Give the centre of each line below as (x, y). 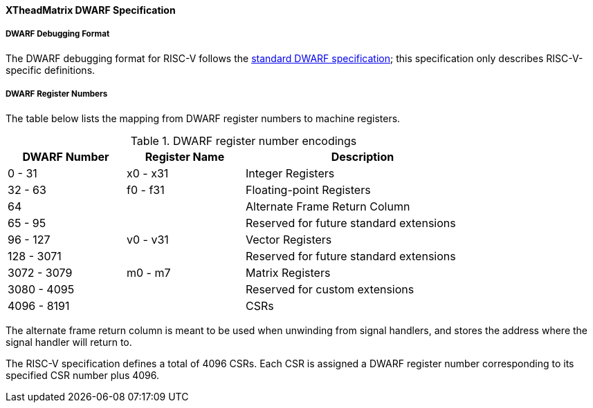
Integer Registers (290, 173)
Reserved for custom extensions (330, 289)
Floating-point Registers (308, 190)
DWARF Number (66, 156)
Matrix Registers (288, 272)
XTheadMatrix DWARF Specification (91, 10)
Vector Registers (289, 239)
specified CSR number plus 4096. (83, 375)
